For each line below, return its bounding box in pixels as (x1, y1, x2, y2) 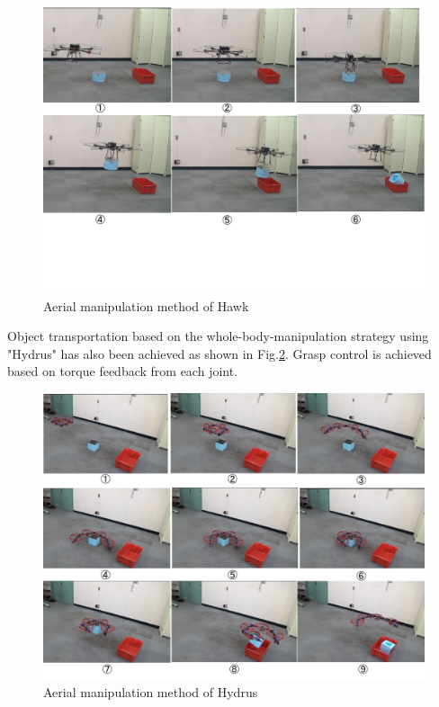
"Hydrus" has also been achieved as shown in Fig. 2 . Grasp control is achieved (7, 344, 432, 362)
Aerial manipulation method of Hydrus (43, 682, 258, 701)
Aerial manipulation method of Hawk (43, 296, 249, 315)
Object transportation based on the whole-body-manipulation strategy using (7, 327, 429, 345)
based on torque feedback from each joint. (7, 362, 238, 380)
